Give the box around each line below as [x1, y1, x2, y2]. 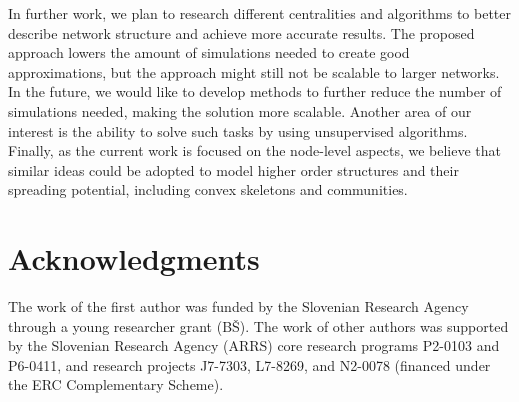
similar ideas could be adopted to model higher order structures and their [8, 159, 459, 180]
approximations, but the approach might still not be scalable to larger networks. [8, 61, 500, 82]
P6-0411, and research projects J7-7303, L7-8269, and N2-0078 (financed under [8, 354, 491, 375]
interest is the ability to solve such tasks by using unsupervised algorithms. [8, 120, 468, 141]
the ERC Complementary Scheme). [8, 374, 224, 395]
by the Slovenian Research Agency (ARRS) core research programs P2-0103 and [8, 335, 500, 356]
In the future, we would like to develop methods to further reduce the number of [8, 81, 502, 102]
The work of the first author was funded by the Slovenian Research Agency [8, 296, 469, 317]
